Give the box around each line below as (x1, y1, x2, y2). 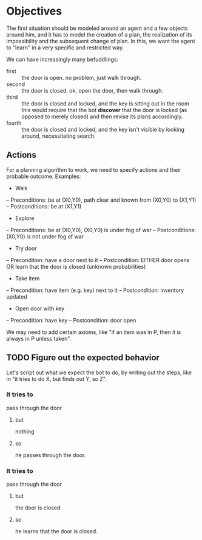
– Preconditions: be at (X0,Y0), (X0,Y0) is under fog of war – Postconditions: (6, 226, 196, 233)
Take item (15, 274, 40, 282)
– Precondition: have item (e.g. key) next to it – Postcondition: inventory (6, 286, 184, 294)
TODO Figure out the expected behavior (6, 352, 160, 363)
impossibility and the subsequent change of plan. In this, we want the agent (6, 37, 195, 44)
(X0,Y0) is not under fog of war (6, 233, 84, 240)
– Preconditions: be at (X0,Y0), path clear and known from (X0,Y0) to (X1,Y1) (6, 196, 197, 204)
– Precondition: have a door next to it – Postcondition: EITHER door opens (6, 256, 190, 263)
